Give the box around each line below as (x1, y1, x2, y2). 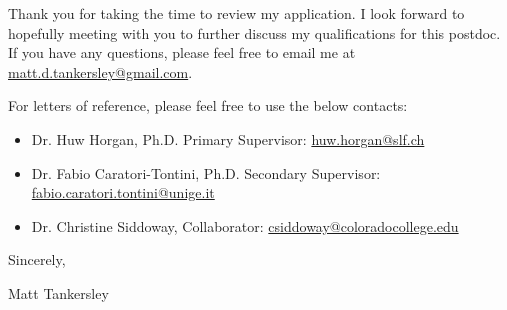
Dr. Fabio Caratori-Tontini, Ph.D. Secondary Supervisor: (31, 162, 381, 183)
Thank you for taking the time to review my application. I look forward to (8, 3, 465, 23)
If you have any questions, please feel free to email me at (8, 42, 356, 63)
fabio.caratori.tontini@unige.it (31, 182, 215, 203)
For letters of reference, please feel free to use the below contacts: (8, 95, 408, 116)
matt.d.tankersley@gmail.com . (8, 61, 193, 82)
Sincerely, (8, 249, 66, 270)
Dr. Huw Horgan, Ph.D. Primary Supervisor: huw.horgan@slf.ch (31, 128, 425, 149)
